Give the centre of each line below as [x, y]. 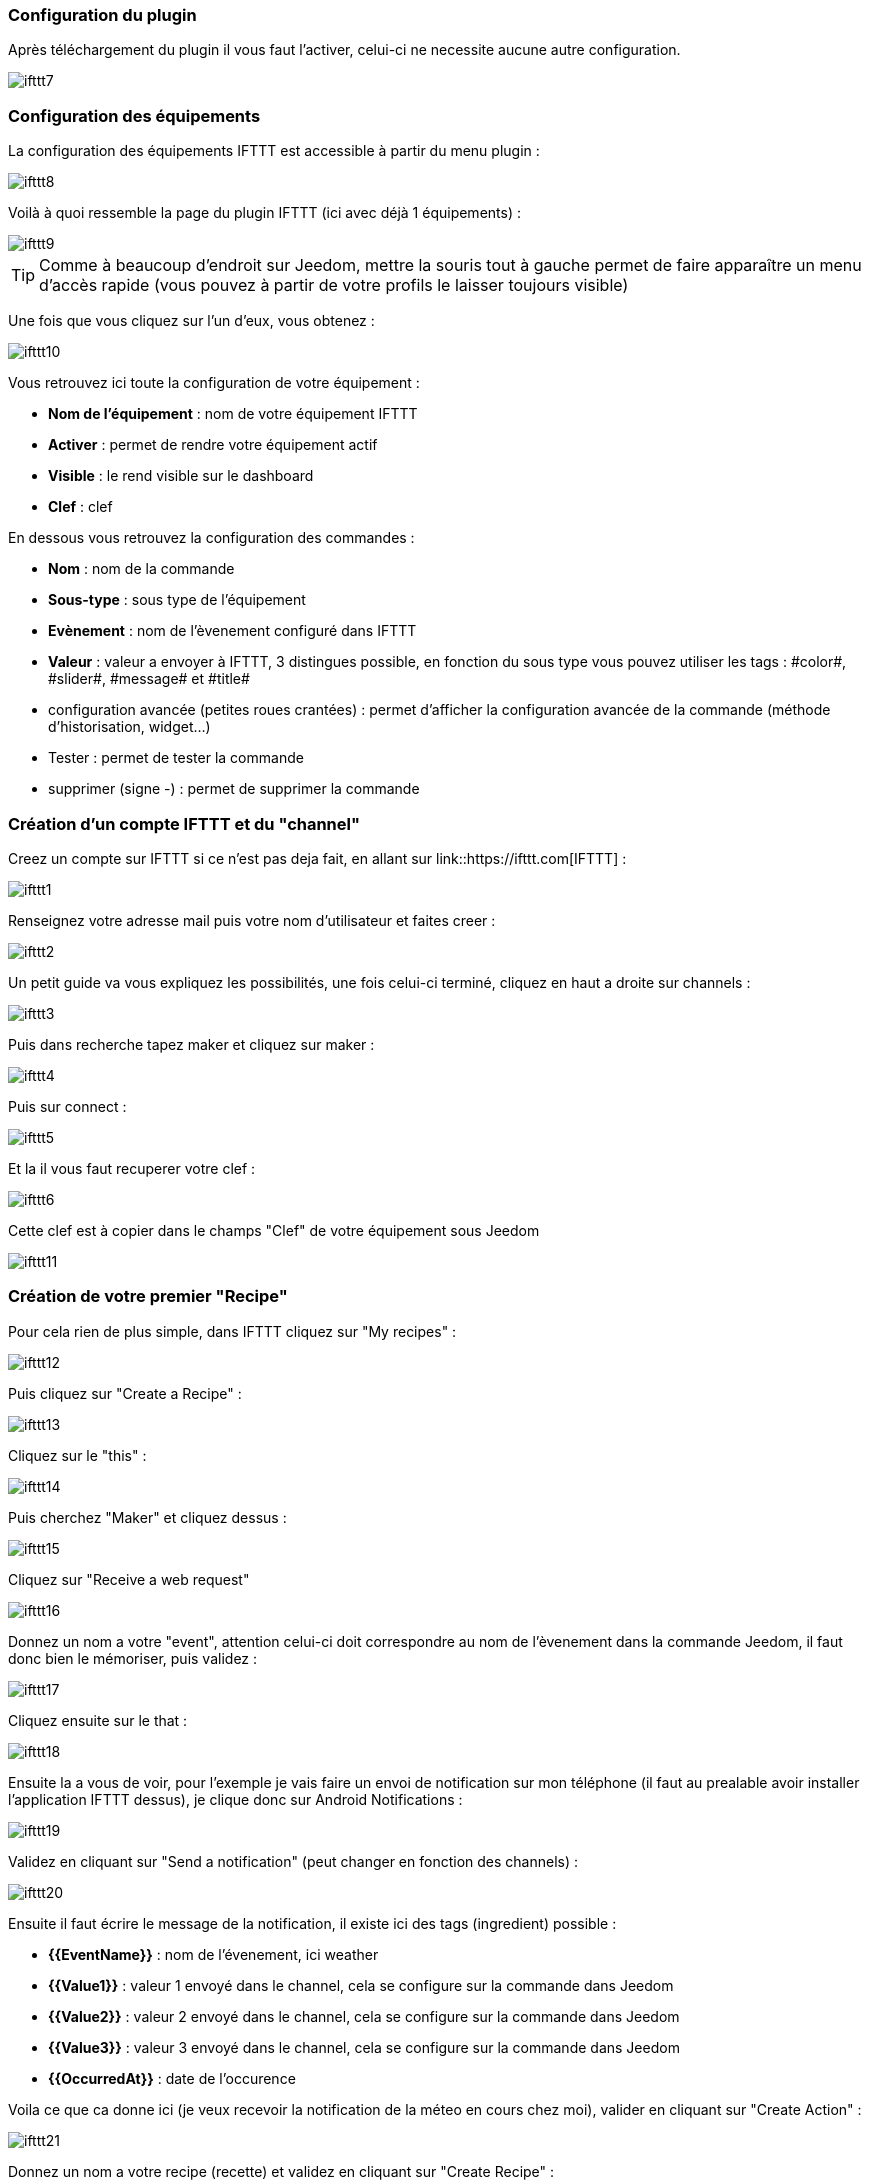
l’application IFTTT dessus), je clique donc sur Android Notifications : [235, 1799]
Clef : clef [80, 507]
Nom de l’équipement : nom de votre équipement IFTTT [233, 414]
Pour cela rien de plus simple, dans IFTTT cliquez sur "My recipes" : [232, 1331]
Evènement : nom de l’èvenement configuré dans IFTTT [232, 631]
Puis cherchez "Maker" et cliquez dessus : [147, 1517]
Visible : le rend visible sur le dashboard [181, 476]
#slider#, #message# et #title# [149, 679]
